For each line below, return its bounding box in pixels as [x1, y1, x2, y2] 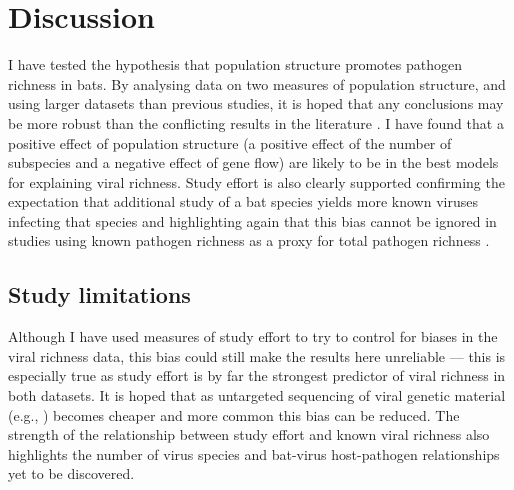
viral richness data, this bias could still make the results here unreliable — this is [8, 345, 506, 366]
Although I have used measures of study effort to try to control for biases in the [8, 326, 498, 347]
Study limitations [8, 279, 191, 310]
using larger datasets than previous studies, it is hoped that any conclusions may [8, 93, 504, 114]
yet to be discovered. [8, 463, 135, 484]
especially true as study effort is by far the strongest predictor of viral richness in [8, 365, 506, 386]
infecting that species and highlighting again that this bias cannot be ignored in [8, 210, 497, 231]
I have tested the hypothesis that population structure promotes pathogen [8, 54, 462, 75]
